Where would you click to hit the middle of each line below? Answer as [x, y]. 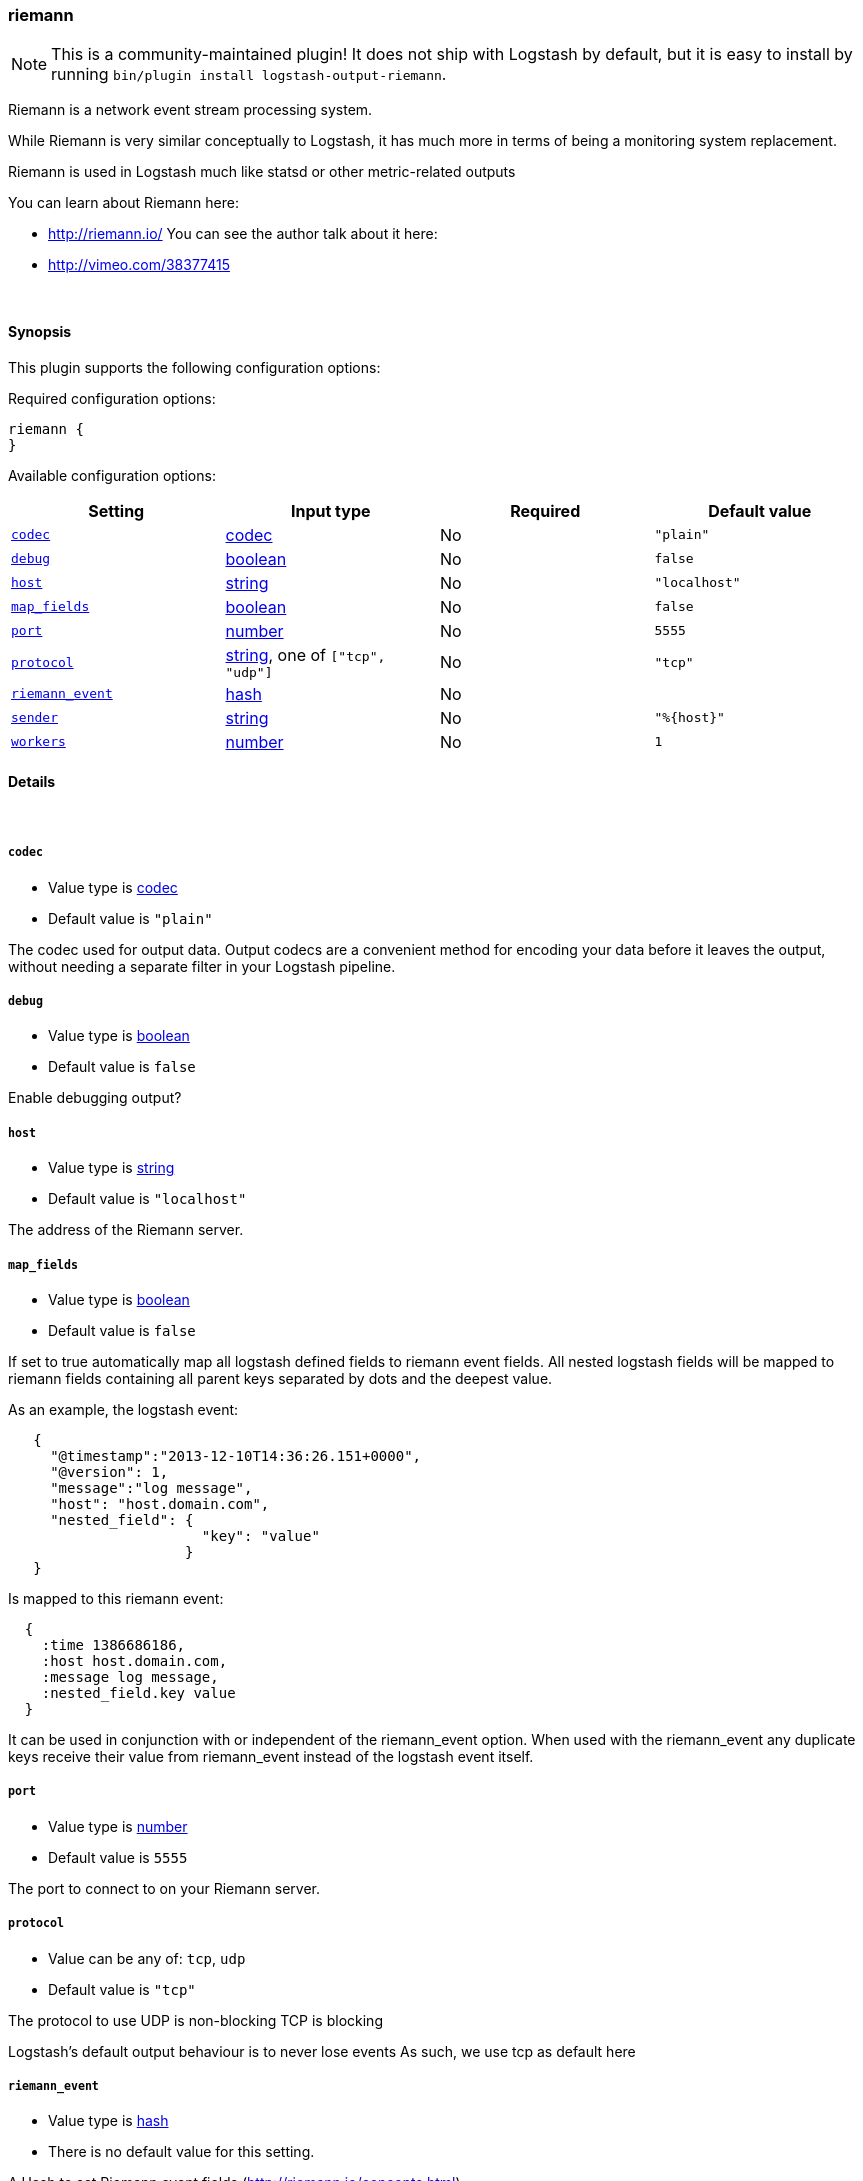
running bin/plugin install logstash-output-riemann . [249, 74]
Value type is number [118, 1826]
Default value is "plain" [130, 918]
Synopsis [40, 331]
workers [38, 742]
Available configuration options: [112, 475]
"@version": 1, [109, 1471]
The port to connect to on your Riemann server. [164, 1888]
